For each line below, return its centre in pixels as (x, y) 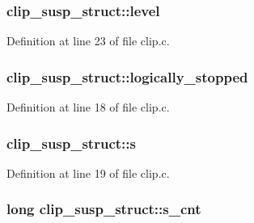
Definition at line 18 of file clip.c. (88, 107)
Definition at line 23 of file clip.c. (88, 41)
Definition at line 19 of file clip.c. (88, 173)
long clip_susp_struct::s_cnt (104, 209)
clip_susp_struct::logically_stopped (127, 76)
